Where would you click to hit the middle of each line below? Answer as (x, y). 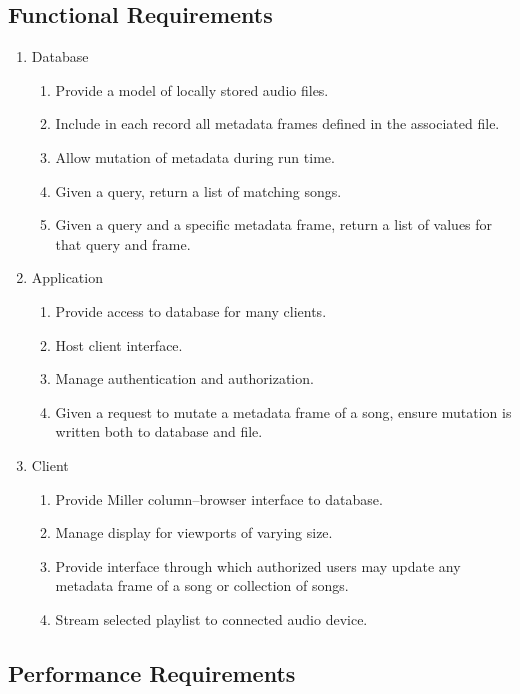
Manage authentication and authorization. (184, 378)
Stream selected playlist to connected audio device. (211, 618)
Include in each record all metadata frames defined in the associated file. (277, 123)
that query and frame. (123, 243)
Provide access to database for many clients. (191, 310)
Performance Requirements (152, 672)
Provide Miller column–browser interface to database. (219, 498)
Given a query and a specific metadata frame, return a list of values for (274, 224)
